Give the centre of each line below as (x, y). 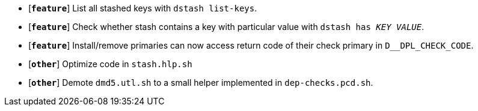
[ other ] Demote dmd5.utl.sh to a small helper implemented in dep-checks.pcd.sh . (201, 82)
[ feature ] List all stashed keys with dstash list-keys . (143, 8)
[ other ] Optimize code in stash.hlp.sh (110, 64)
